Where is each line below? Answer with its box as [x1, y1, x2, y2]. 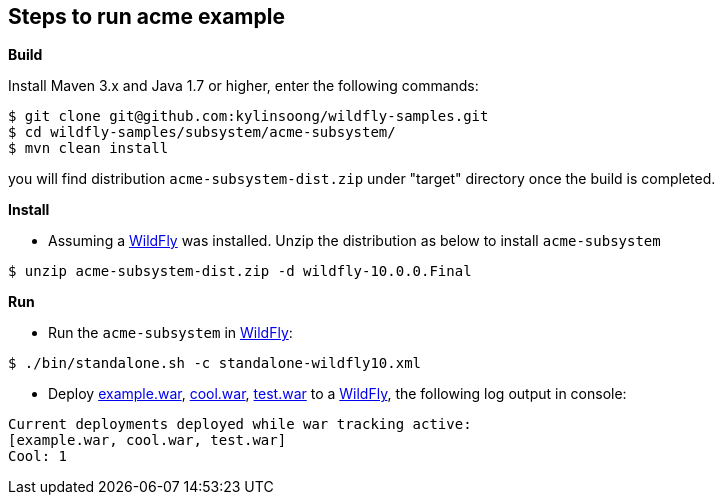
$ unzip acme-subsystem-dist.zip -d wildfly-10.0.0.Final [8, 263, 472, 280]
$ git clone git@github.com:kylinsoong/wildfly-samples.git [8, 108, 489, 125]
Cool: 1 [8, 448, 68, 465]
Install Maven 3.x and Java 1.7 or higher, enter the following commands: [8, 77, 479, 95]
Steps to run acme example [8, 4, 285, 29]
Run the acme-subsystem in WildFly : [48, 324, 293, 342]
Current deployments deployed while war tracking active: [8, 416, 472, 433]
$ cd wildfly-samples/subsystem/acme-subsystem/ [8, 124, 396, 141]
